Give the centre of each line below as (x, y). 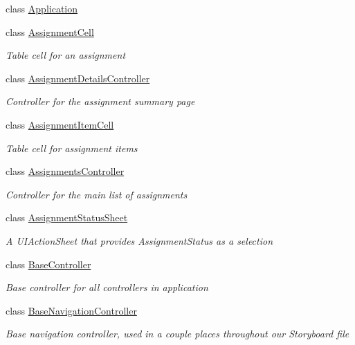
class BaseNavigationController (71, 310)
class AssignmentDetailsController (78, 78)
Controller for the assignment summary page (100, 101)
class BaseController (48, 264)
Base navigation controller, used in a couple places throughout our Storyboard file (177, 334)
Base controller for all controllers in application (107, 287)
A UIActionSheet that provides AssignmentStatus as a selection (139, 240)
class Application (42, 8)
